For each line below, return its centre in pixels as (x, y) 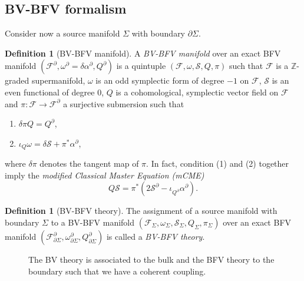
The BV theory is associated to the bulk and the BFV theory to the (151, 259)
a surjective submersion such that (124, 103)
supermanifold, (58, 80)
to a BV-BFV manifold (93, 222)
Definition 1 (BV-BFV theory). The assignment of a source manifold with (141, 211)
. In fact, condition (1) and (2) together (218, 163)
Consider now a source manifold (62, 33)
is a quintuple (141, 66)
